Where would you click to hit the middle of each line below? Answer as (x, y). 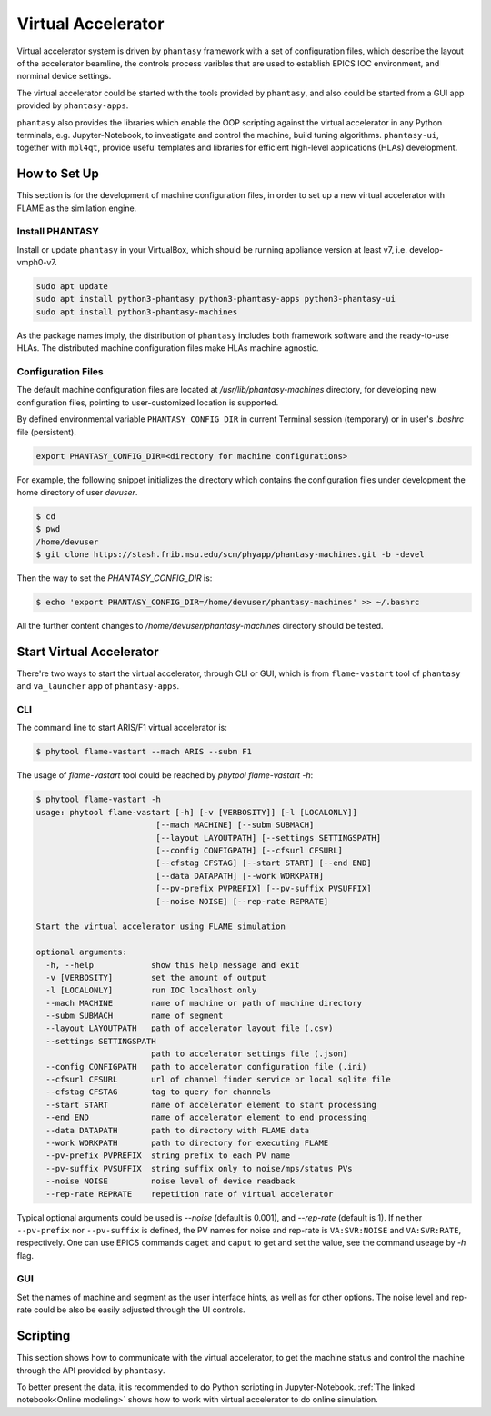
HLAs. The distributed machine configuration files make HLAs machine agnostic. (168, 348)
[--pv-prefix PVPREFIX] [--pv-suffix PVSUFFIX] (264, 889)
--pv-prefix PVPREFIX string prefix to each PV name (168, 1156)
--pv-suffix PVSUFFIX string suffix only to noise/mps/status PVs (199, 1168)
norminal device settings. (64, 76)
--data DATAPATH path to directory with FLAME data (178, 1130)
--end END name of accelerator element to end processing (206, 1117)
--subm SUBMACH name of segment (135, 1016)
